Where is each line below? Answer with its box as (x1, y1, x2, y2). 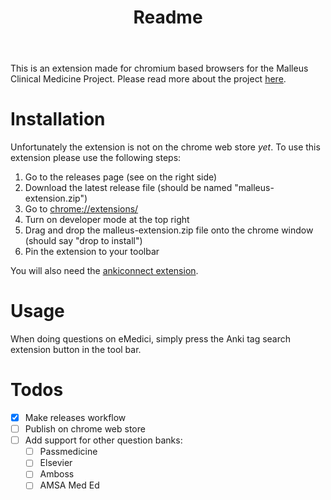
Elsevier (39, 457, 73, 469)
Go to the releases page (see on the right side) (24, 171, 218, 183)
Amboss (39, 468, 75, 480)
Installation (10, 108, 106, 131)
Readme (133, 6, 203, 29)
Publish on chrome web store (24, 423, 146, 435)
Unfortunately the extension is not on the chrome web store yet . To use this (10, 141, 321, 153)
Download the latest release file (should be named (24, 182, 233, 194)
